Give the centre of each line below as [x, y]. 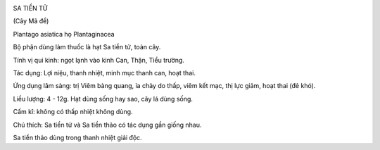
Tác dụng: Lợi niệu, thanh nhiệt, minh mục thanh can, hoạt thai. [104, 73]
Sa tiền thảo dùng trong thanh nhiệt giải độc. [77, 137]
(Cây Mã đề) [31, 21]
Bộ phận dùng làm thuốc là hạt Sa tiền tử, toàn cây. [87, 47]
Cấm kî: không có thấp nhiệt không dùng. [73, 112]
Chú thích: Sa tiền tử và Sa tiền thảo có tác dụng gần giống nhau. [107, 125]
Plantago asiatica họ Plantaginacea [64, 34]
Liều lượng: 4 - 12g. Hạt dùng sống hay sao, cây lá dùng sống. [103, 99]
